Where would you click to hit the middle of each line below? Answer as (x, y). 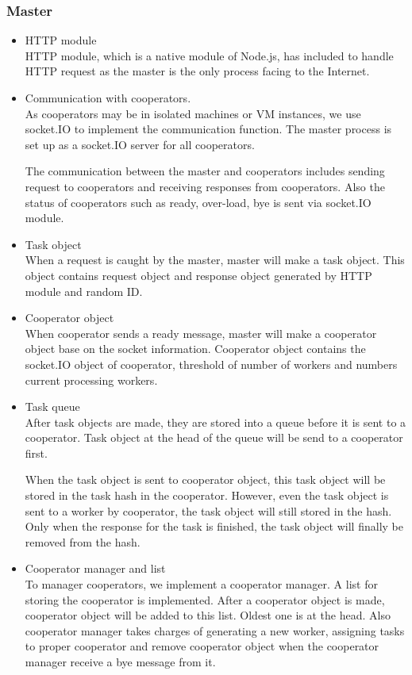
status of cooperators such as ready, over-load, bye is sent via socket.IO (198, 202)
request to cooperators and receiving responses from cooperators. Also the (205, 186)
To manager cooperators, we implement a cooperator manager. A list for (201, 584)
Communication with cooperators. (108, 98)
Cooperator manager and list (95, 568)
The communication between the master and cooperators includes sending (205, 171)
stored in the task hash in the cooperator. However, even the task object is (207, 495)
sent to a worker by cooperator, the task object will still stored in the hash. (208, 510)
